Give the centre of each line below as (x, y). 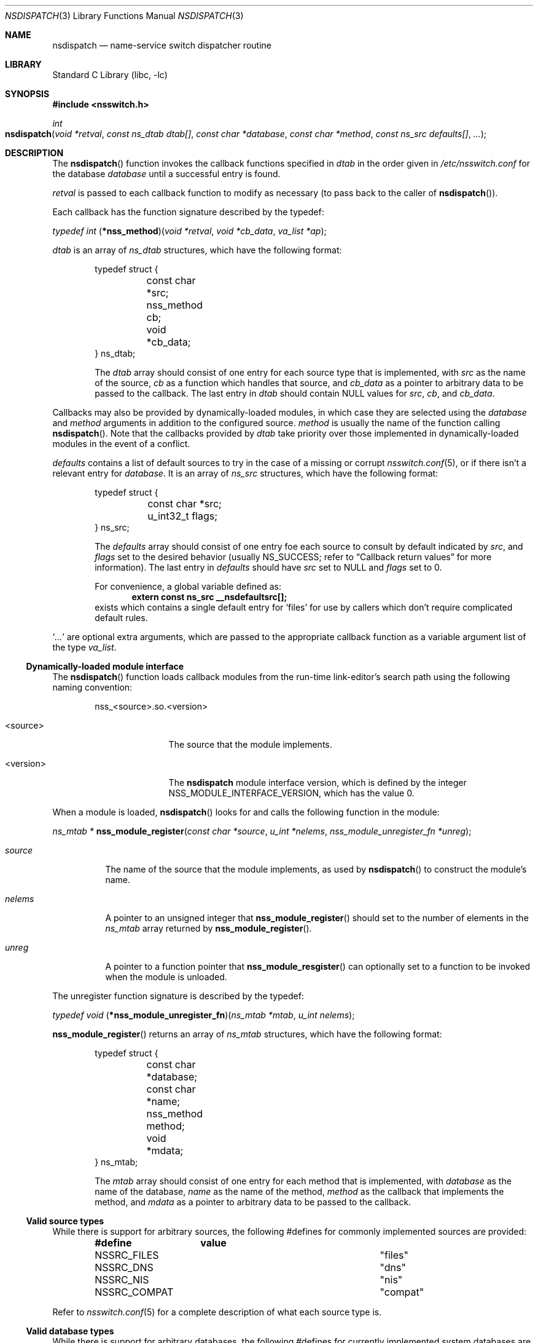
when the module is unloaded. (166, 977)
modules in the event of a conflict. (121, 444)
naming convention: (92, 687)
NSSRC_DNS (124, 1267)
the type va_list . (84, 647)
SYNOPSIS (27, 94)
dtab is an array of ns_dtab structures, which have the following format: (197, 250)
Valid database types (70, 1331)
